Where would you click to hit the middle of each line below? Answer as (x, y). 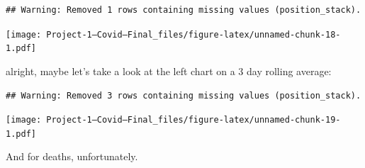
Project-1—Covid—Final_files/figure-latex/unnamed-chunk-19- (193, 120)
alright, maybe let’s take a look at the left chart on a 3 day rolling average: (169, 71)
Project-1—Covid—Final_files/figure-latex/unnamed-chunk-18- (193, 34)
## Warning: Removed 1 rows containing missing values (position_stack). (184, 10)
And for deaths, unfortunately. (72, 156)
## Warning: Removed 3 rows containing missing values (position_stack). (184, 95)
